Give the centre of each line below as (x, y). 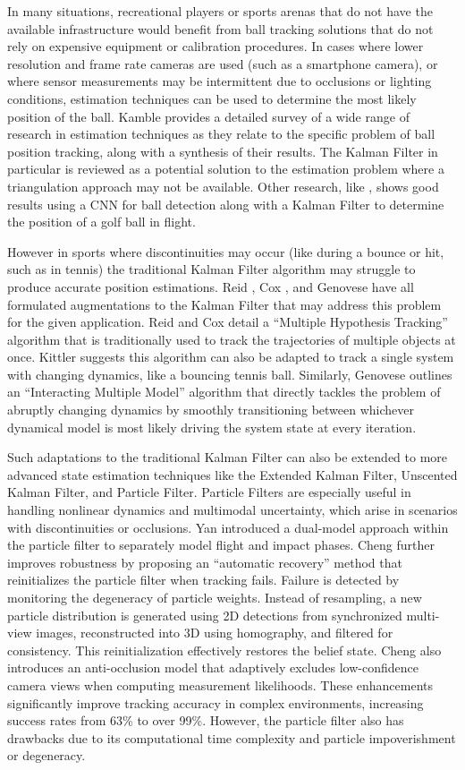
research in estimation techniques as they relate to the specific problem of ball (221, 134)
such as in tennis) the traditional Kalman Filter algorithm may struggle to (211, 269)
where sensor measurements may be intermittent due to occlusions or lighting (220, 81)
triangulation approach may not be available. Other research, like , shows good (223, 186)
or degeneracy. (46, 755)
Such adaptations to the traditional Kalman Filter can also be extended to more (228, 457)
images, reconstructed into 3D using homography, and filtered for (215, 633)
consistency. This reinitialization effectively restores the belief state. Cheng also (224, 650)
